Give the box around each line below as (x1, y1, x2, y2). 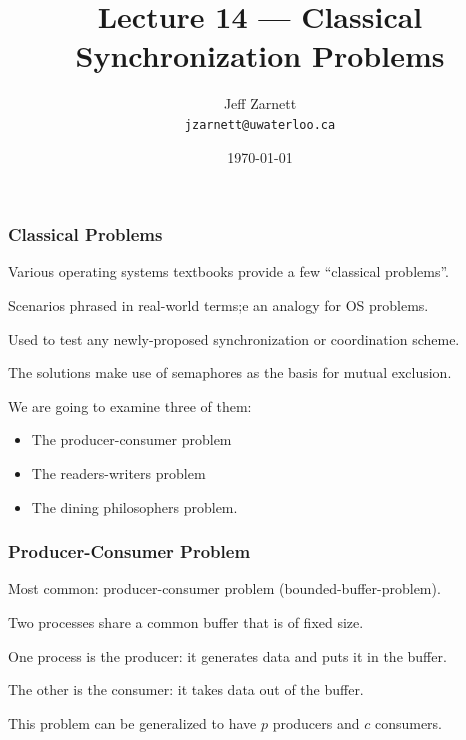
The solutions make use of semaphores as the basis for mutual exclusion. (8, 362, 452, 383)
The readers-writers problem (31, 463, 206, 484)
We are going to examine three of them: (8, 395, 252, 416)
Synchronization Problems (75, 35, 445, 76)
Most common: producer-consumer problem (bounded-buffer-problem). (8, 578, 441, 599)
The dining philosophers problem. (31, 496, 238, 517)
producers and (272, 712, 360, 733)
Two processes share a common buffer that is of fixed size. (8, 612, 364, 633)
